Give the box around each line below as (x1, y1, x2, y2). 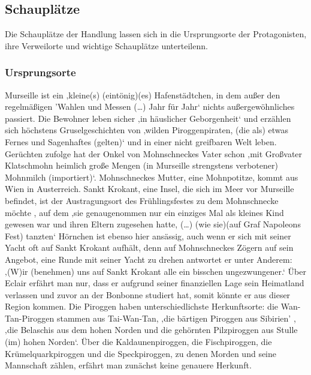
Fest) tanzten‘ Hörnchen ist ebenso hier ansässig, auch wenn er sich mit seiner (5, 229, 291, 242)
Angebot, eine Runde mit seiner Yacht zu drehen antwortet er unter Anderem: (5, 253, 292, 265)
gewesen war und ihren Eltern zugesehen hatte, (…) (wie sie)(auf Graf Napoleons (5, 218, 301, 230)
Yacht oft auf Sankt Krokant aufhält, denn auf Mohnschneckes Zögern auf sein (5, 241, 294, 254)
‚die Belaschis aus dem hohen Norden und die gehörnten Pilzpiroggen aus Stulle (5, 323, 298, 336)
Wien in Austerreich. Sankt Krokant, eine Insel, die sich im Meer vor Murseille (5, 182, 294, 195)
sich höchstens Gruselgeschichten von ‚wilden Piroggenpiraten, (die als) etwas (5, 124, 289, 136)
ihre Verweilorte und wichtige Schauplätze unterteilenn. (5, 39, 208, 52)
